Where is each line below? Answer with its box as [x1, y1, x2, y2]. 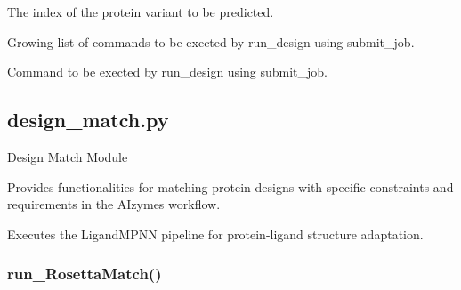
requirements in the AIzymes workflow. [7, 195, 221, 213]
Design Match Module [7, 147, 128, 165]
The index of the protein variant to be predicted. [7, 3, 274, 20]
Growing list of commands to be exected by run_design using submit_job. [7, 32, 415, 51]
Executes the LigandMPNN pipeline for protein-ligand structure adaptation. [7, 224, 424, 243]
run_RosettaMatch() [7, 262, 162, 285]
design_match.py [7, 106, 169, 133]
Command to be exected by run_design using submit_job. [7, 62, 328, 81]
